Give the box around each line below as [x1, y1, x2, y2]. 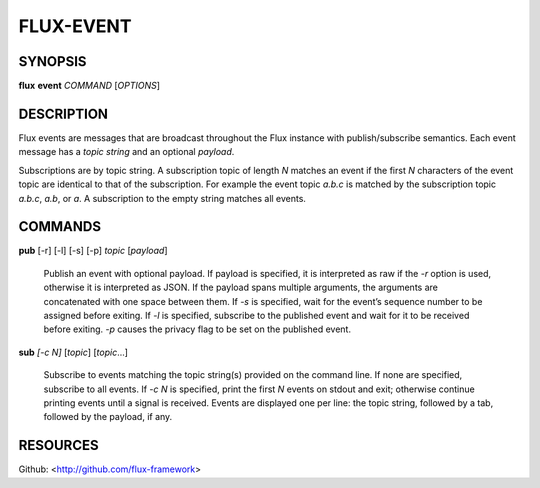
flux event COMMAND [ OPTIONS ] [18, 80, 160, 92]
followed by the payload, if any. [43, 411, 173, 423]
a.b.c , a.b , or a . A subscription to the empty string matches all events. [18, 192, 307, 204]
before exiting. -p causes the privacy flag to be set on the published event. [43, 323, 352, 335]
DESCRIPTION [18, 105, 109, 122]
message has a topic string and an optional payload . [18, 146, 235, 158]
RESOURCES [18, 437, 99, 454]
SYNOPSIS [18, 53, 87, 70]
